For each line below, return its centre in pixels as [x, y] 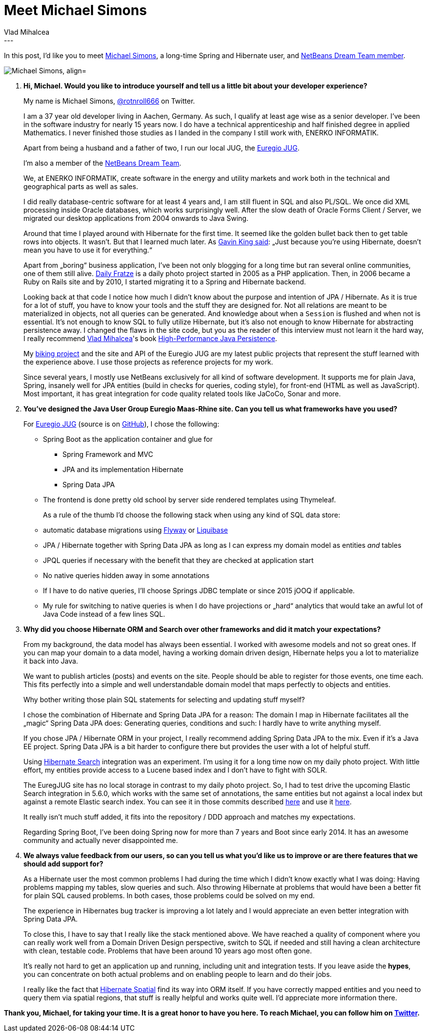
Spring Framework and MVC [108, 454]
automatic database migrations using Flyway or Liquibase [135, 530]
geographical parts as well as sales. [81, 186]
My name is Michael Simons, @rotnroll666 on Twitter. [109, 101]
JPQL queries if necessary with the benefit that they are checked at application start [178, 560]
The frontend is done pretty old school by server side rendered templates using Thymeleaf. [190, 499]
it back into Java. [51, 661]
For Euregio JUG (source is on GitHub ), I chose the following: [122, 424]
